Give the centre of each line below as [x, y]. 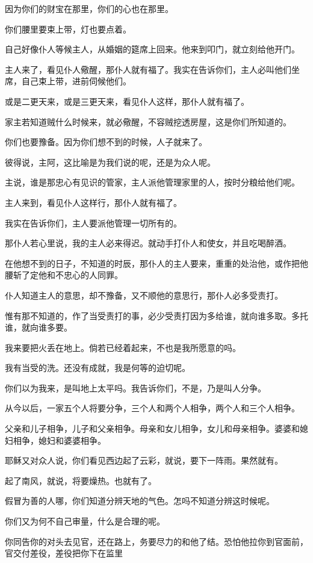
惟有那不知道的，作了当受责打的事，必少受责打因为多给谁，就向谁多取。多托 [156, 315]
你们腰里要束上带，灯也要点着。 [68, 29]
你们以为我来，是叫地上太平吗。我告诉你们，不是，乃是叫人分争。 [135, 387]
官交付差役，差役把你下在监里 [64, 553]
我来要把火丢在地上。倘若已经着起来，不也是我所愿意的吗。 [123, 347]
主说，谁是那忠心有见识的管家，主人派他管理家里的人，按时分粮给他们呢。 [152, 182]
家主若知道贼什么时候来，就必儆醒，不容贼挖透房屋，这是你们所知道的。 [148, 121]
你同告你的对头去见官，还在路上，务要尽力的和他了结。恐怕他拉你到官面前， [156, 541]
